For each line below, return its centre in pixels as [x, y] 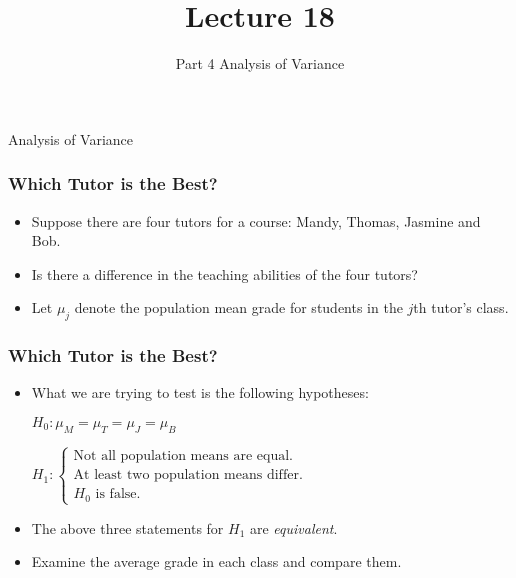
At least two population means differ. [188, 475]
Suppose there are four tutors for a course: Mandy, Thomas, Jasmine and [256, 220]
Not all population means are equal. [183, 456]
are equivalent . [293, 527]
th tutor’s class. [461, 307]
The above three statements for [127, 527]
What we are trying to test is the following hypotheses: [200, 392]
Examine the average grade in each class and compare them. [216, 561]
